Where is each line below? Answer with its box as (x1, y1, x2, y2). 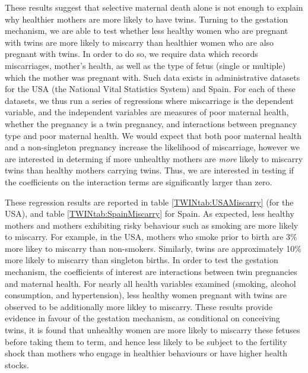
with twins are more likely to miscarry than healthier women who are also (5, 36, 274, 48)
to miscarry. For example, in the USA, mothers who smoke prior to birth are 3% (5, 230, 297, 243)
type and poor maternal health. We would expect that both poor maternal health (5, 129, 301, 141)
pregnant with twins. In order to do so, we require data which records (5, 48, 258, 60)
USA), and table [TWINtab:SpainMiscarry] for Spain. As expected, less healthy (5, 207, 294, 220)
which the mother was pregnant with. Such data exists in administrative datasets (5, 71, 300, 83)
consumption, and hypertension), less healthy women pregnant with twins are (5, 289, 287, 301)
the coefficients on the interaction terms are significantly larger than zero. (5, 175, 272, 188)
